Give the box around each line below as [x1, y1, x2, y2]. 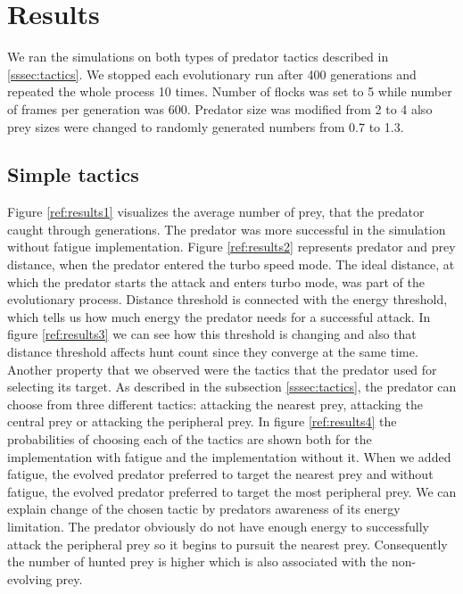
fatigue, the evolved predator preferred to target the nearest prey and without [7, 465, 434, 483]
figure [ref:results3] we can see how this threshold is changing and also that [7, 325, 417, 343]
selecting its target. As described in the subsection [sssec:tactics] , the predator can [7, 377, 457, 396]
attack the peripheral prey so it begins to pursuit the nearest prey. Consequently [7, 534, 448, 553]
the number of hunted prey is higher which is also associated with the [7, 552, 388, 571]
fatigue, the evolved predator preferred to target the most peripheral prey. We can [7, 482, 457, 500]
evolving [7, 569, 53, 588]
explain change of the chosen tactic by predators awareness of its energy [7, 499, 401, 518]
